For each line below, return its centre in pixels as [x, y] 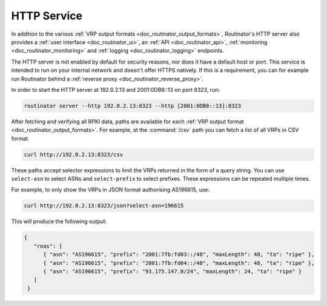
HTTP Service [47, 16]
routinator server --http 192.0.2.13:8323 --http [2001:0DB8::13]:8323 [133, 106]
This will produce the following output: [59, 221]
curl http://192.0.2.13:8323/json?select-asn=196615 [104, 206]
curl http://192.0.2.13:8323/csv [74, 155]
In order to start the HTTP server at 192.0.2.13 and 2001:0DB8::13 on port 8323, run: [116, 90]
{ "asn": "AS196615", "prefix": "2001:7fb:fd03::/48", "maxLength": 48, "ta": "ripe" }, [179, 255]
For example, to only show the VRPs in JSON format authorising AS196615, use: [111, 190]
